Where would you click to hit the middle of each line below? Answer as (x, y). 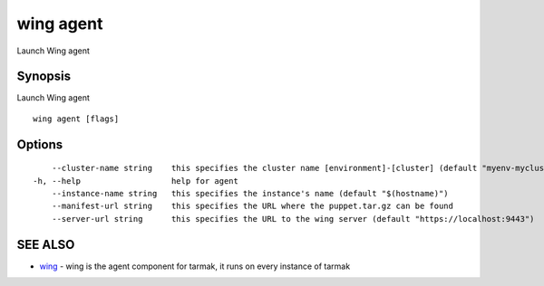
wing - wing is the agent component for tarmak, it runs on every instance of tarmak (195, 266)
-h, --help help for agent (136, 181)
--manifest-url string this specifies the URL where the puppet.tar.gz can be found (252, 206)
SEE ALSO (46, 244)
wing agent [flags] (76, 119)
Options (40, 144)
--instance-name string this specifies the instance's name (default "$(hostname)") (250, 194)
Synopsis (44, 76)
